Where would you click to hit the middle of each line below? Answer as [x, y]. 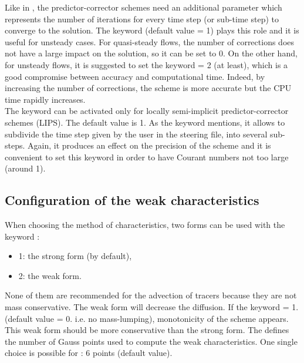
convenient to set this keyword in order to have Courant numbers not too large [147, 157]
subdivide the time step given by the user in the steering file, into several [136, 134]
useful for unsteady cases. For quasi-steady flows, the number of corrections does [150, 41]
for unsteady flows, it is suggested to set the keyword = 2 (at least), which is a [146, 64]
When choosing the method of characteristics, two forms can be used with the [145, 225]
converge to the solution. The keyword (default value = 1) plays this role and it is [152, 30]
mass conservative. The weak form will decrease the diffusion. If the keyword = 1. [152, 307]
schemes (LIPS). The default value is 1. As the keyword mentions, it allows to [145, 122]
